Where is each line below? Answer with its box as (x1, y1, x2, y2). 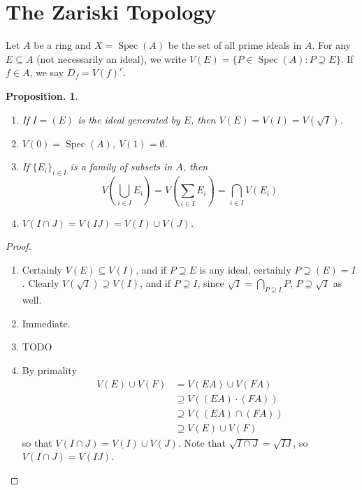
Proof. (6, 239, 31, 253)
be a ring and (34, 38, 92, 52)
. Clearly (22, 276, 59, 290)
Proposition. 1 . (6, 88, 78, 103)
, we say (29, 65, 64, 80)
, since (197, 276, 224, 290)
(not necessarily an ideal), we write (36, 51, 187, 66)
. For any (312, 38, 352, 52)
